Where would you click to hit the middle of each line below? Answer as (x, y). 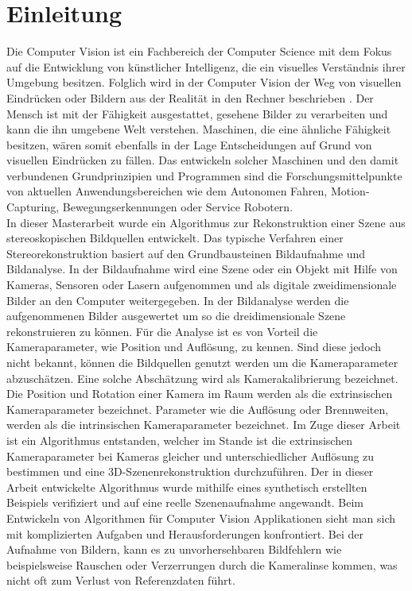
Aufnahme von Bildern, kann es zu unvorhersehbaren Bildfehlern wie (174, 549)
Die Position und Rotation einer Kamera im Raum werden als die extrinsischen (200, 394)
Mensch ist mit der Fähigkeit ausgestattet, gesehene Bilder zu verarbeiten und (197, 113)
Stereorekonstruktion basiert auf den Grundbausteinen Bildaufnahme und (186, 253)
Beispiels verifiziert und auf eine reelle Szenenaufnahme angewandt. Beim (185, 502)
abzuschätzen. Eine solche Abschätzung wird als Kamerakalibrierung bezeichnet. (202, 378)
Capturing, (33, 207)
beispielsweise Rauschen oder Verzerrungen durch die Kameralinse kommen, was (202, 564)
